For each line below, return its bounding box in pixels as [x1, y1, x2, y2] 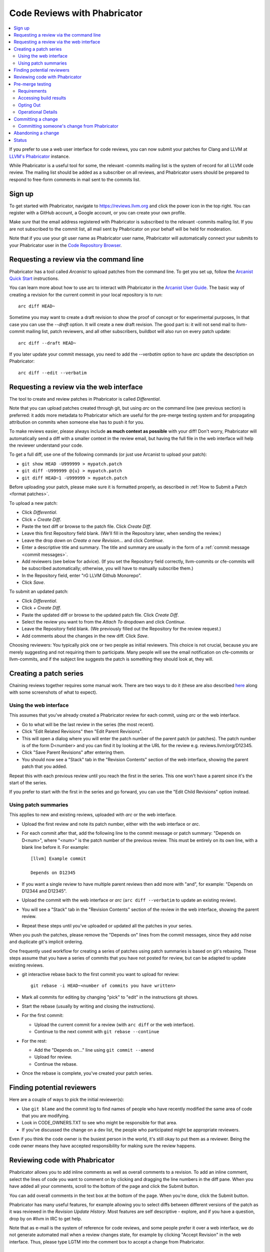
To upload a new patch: [9, 500, 58, 506]
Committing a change [13, 116, 58, 122]
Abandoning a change [13, 130, 59, 136]
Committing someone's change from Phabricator [18, 123, 118, 129]
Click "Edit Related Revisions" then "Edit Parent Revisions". [21, 729, 143, 735]
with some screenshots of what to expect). [9, 689, 97, 696]
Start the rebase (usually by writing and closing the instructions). [21, 1003, 155, 1009]
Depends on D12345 [30, 870, 76, 876]
